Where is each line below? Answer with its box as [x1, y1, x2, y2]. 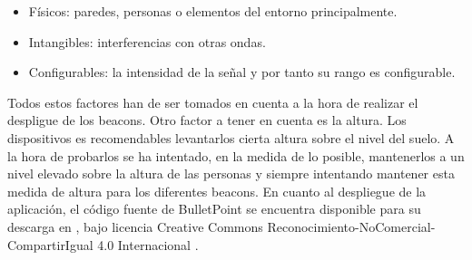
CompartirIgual [7, 235, 93, 254]
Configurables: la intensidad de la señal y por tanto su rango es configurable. [28, 63, 456, 82]
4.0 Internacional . [97, 235, 199, 254]
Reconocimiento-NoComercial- [267, 217, 436, 236]
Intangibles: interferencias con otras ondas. [28, 32, 266, 51]
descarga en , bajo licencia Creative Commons [7, 217, 263, 236]
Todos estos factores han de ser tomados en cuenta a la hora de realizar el [7, 92, 418, 111]
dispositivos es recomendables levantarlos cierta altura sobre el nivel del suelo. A [7, 128, 455, 147]
